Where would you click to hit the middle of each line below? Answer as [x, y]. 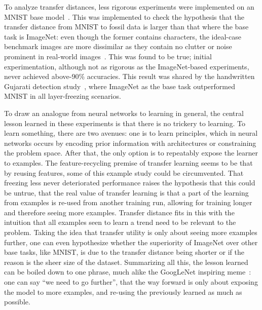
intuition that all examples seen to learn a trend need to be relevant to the [120, 222]
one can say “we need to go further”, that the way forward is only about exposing [131, 282]
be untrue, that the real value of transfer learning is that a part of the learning [126, 192]
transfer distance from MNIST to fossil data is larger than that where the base [126, 27]
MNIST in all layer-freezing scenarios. [63, 96]
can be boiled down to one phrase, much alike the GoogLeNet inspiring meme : [128, 272]
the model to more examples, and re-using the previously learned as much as [123, 292]
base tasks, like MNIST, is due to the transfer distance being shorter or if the [124, 252]
